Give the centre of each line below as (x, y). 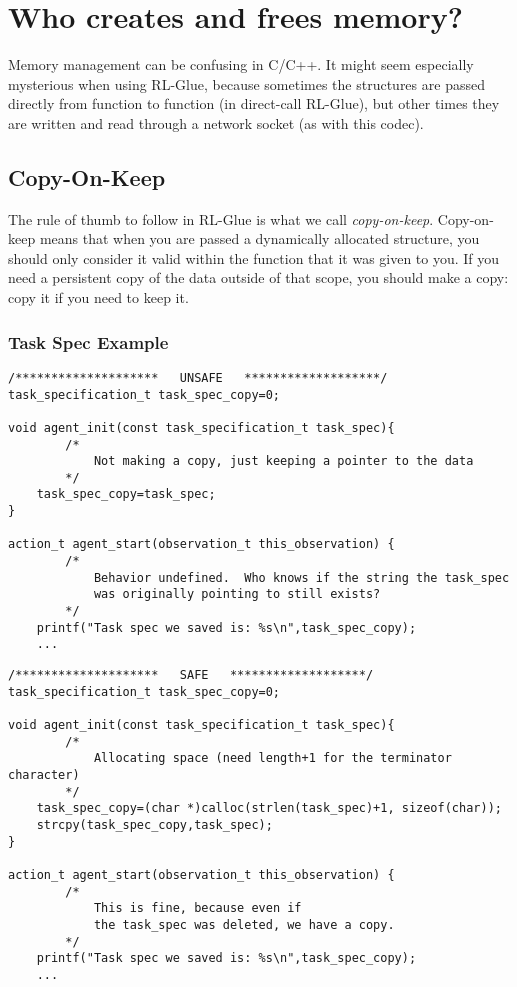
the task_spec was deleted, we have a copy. (244, 924)
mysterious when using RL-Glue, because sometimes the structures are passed (246, 83)
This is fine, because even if (197, 908)
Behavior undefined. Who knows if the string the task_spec (301, 577)
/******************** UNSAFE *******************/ (198, 377)
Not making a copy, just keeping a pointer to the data (283, 461)
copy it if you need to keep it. (98, 297)
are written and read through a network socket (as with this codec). (216, 122)
